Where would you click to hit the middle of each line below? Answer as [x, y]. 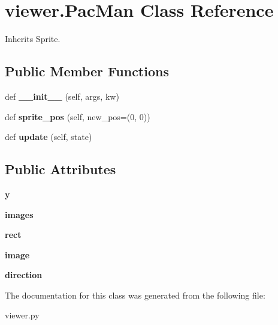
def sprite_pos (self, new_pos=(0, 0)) [78, 116]
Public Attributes [61, 169]
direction [24, 275]
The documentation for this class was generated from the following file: [135, 295]
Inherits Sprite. [33, 39]
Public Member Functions [87, 71]
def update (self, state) [49, 137]
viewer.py [22, 315]
